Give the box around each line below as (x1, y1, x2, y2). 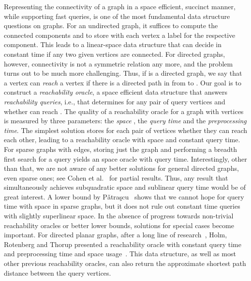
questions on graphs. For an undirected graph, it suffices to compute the (4, 20, 218, 31)
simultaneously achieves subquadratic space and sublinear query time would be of (4, 182, 246, 192)
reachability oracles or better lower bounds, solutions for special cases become (4, 220, 234, 230)
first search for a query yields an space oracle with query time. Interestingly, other (4, 153, 247, 164)
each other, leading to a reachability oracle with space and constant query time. (4, 134, 240, 145)
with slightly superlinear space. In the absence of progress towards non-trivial (4, 211, 234, 221)
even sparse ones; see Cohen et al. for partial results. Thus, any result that (4, 172, 228, 182)
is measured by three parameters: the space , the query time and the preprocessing (4, 116, 247, 126)
